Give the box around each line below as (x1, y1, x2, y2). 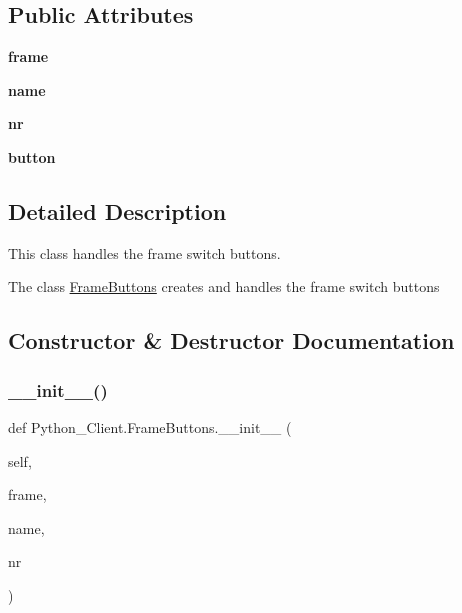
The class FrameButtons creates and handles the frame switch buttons (8, 276, 440, 297)
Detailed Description (8, 195, 227, 226)
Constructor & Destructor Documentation (8, 325, 455, 356)
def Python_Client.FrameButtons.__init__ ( (8, 416, 292, 437)
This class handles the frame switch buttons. (8, 242, 281, 263)
